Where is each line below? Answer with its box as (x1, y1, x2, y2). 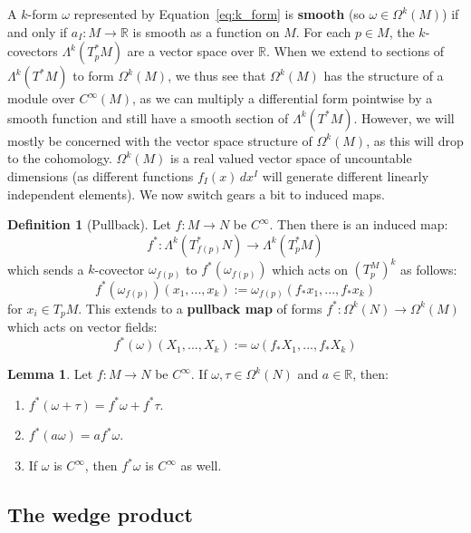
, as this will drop (366, 131, 464, 150)
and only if (7, 22, 68, 41)
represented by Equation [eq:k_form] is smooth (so (73, 5, 365, 23)
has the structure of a (323, 66, 444, 85)
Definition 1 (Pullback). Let (7, 215, 171, 234)
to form (72, 66, 114, 85)
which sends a (7, 259, 84, 278)
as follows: (400, 259, 457, 278)
